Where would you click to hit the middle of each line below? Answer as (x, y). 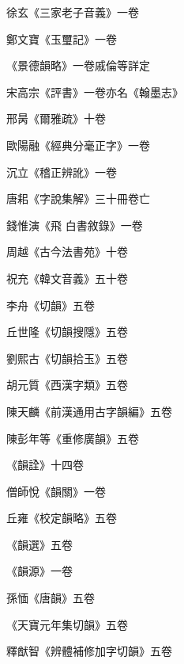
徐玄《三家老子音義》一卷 (73, 12)
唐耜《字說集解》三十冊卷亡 (78, 198)
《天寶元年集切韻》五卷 (67, 624)
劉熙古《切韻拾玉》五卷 (67, 358)
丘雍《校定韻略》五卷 (62, 518)
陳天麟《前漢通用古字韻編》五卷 (89, 411)
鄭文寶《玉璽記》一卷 (62, 38)
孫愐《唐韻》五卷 (51, 598)
